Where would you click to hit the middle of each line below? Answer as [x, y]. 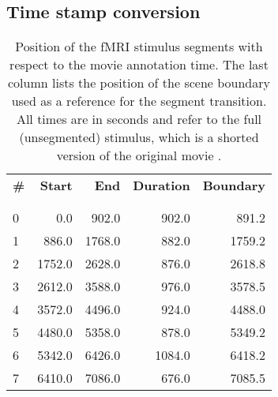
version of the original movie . [139, 155]
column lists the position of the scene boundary [139, 83]
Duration [162, 185]
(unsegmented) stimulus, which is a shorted [139, 137]
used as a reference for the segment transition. [139, 101]
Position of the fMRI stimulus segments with [139, 47]
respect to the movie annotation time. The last [139, 65]
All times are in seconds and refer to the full [139, 119]
